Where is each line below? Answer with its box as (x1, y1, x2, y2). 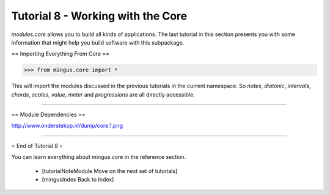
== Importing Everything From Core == (11, 50, 110, 57)
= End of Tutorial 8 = (11, 142, 64, 149)
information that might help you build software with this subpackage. (11, 39, 185, 46)
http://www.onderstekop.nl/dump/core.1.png (11, 122, 123, 130)
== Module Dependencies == (11, 111, 86, 119)
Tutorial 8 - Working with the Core (11, 9, 188, 23)
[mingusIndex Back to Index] (42, 176, 114, 183)
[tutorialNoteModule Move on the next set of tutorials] (42, 167, 178, 174)
